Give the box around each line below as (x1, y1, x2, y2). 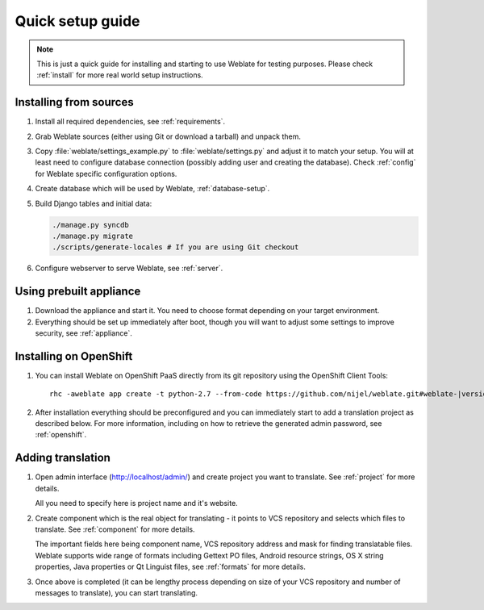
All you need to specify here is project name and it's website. (35, 499, 238, 508)
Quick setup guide (15, 12, 140, 30)
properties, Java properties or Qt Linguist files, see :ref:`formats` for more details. (35, 562, 307, 572)
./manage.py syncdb (52, 220, 129, 229)
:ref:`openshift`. (35, 430, 87, 440)
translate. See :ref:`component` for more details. (35, 524, 195, 534)
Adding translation (15, 451, 111, 465)
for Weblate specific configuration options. (35, 169, 177, 178)
